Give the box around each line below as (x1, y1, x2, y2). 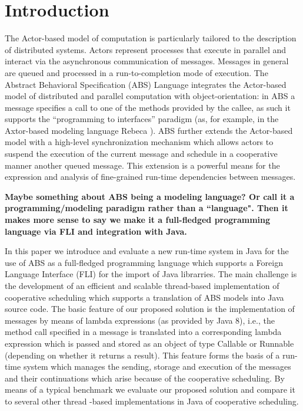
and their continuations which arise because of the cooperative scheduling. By (5, 371, 285, 384)
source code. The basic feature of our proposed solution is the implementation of (5, 303, 295, 315)
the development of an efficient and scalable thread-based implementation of (5, 280, 279, 291)
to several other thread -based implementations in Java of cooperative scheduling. (5, 394, 299, 407)
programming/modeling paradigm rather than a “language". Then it (5, 202, 288, 214)
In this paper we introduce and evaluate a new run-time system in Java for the (5, 245, 289, 257)
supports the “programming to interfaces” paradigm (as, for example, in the (5, 113, 279, 125)
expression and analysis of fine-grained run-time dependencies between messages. (5, 170, 296, 183)
